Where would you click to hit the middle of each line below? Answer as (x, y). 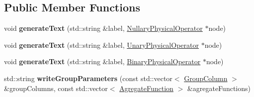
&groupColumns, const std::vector (56, 88)
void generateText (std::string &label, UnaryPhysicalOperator (101, 45)
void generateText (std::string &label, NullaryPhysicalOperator (103, 28)
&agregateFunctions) (219, 88)
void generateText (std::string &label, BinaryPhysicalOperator (102, 61)
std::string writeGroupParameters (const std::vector (88, 78)
